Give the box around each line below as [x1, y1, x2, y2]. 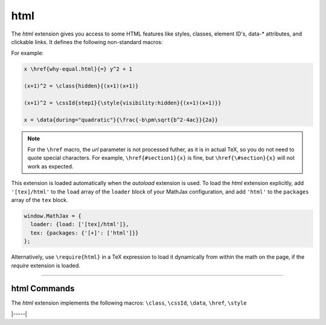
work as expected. [27, 163, 74, 170]
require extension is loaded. [11, 262, 81, 269]
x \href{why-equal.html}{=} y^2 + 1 [24, 66, 133, 72]
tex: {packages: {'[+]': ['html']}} [30, 229, 139, 236]
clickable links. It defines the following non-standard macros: [11, 38, 163, 45]
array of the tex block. [11, 196, 68, 203]
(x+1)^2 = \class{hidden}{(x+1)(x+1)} [24, 83, 139, 90]
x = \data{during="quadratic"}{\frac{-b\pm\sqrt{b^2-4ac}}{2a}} [24, 116, 219, 123]
